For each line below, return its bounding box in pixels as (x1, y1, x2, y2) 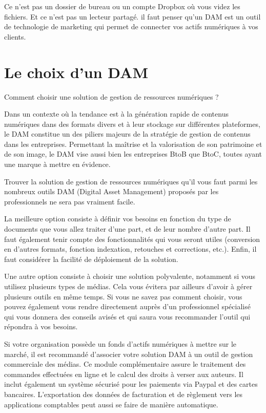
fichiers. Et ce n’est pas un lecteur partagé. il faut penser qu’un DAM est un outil (4, 11, 261, 22)
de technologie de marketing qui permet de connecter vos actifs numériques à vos (4, 21, 258, 32)
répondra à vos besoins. (4, 321, 78, 332)
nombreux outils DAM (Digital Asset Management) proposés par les (4, 186, 219, 197)
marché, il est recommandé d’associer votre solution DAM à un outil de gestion (4, 348, 253, 359)
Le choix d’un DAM (4, 61, 148, 82)
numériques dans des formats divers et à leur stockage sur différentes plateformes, (4, 118, 260, 129)
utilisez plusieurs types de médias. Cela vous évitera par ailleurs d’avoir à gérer (4, 281, 253, 291)
